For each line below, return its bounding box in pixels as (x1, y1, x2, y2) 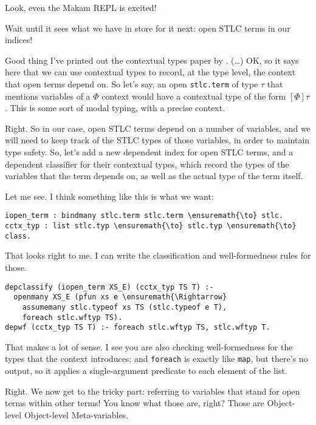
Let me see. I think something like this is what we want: (5, 189, 214, 202)
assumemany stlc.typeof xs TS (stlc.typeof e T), (22, 302, 227, 311)
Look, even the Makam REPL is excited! (5, 1, 157, 13)
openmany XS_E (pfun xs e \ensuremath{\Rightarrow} (13, 293, 227, 302)
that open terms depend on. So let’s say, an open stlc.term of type (5, 77, 258, 90)
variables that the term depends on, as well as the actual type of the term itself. (5, 169, 303, 182)
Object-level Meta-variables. (24, 408, 129, 421)
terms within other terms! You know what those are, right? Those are (5, 396, 264, 409)
